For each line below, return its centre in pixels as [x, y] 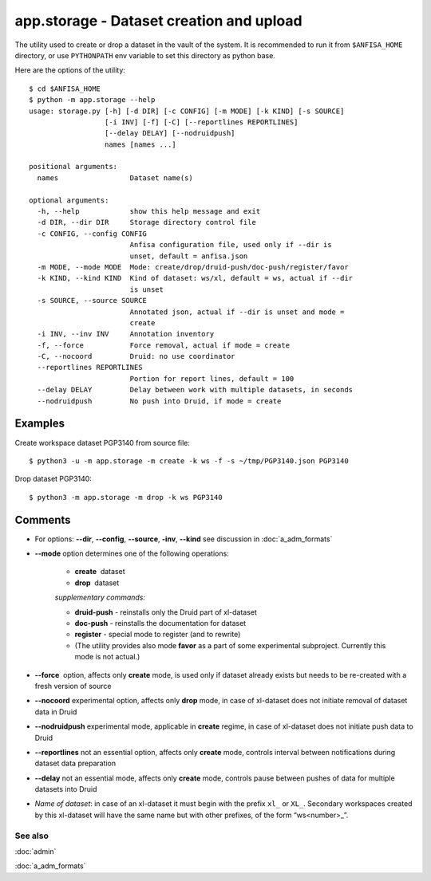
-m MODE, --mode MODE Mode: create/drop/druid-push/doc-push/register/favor [193, 267]
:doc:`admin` [36, 851]
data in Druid [56, 712]
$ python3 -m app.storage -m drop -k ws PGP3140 [126, 497]
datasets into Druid [66, 789]
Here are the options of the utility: [70, 70]
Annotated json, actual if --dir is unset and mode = [237, 312]
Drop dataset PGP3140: [53, 479]
